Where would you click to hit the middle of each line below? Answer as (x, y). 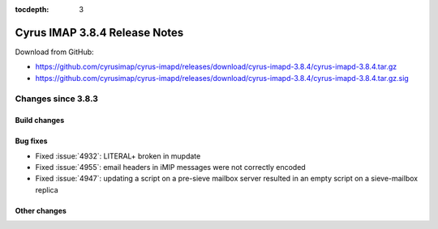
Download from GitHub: (54, 52)
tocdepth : (32, 9)
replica (47, 189)
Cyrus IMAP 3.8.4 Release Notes (99, 32)
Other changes (41, 210)
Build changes (40, 121)
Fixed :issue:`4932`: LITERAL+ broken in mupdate (118, 156)
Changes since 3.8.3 (57, 99)
